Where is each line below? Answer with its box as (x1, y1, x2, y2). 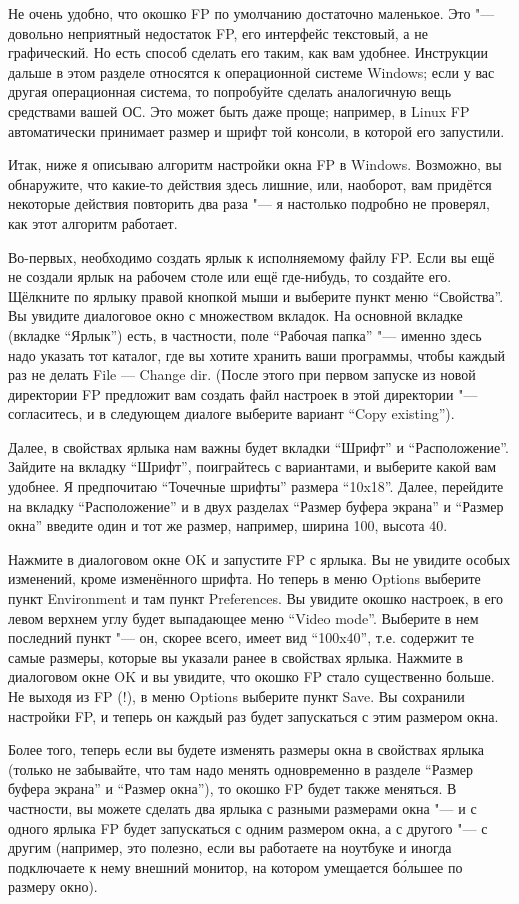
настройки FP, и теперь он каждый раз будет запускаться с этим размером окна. (8, 705, 499, 726)
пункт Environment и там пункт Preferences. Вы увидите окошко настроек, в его (8, 588, 504, 609)
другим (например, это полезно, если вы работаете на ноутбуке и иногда (8, 837, 452, 858)
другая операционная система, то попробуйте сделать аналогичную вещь (8, 81, 452, 102)
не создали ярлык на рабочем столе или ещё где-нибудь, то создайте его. (8, 266, 452, 287)
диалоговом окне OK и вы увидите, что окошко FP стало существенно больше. (8, 666, 495, 687)
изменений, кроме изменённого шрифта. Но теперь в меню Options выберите (8, 568, 481, 589)
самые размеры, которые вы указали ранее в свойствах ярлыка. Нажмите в (8, 646, 463, 667)
